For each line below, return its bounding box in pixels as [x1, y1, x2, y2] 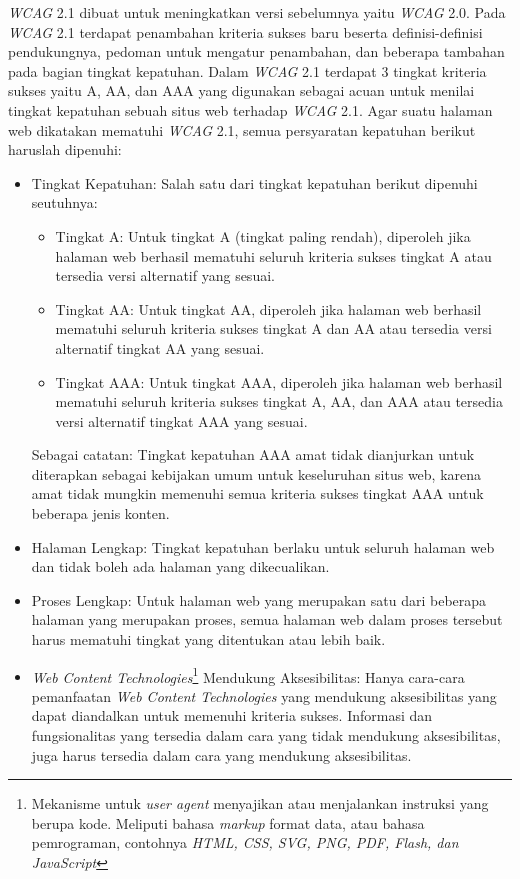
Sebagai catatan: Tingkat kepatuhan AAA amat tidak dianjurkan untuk [31, 444, 475, 465]
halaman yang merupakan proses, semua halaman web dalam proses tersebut [31, 609, 503, 630]
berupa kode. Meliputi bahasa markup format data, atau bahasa [31, 812, 425, 833]
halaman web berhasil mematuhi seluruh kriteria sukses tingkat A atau [55, 245, 492, 266]
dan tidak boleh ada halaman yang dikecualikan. [31, 556, 330, 577]
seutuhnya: [31, 192, 98, 213]
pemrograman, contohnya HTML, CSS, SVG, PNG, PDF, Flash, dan [31, 832, 459, 853]
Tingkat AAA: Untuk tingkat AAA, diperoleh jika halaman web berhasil [55, 371, 503, 392]
